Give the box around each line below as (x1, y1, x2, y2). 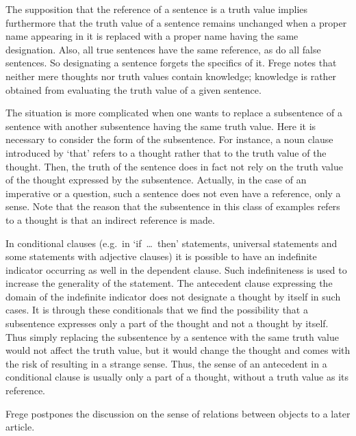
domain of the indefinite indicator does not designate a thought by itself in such (5, 289, 341, 303)
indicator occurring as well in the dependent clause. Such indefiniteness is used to (5, 262, 347, 277)
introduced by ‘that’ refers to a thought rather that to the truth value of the (5, 145, 327, 159)
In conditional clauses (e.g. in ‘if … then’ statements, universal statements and (5, 235, 338, 250)
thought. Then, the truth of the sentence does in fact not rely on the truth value (5, 159, 344, 173)
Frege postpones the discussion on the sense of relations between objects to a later (5, 406, 351, 420)
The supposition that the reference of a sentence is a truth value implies (5, 2, 308, 16)
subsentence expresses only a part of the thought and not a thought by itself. (5, 316, 329, 331)
